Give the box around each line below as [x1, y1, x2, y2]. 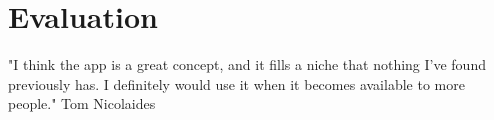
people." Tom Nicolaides [8, 93, 156, 114]
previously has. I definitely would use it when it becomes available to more [8, 73, 465, 94]
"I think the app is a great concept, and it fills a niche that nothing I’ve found [8, 54, 486, 75]
